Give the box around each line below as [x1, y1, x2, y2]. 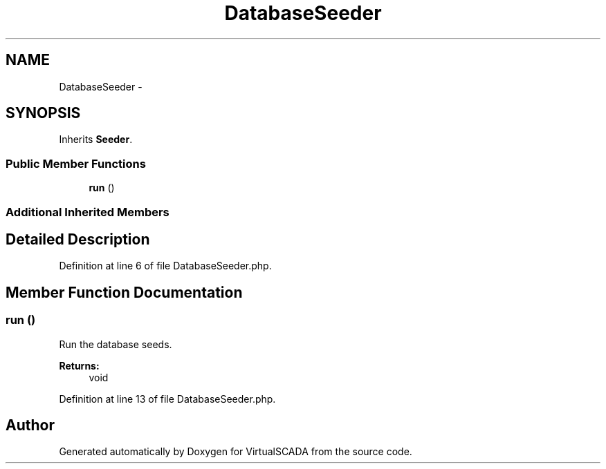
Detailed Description [6, 230, 150, 248]
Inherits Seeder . [59, 133, 133, 146]
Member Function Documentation [6, 283, 243, 301]
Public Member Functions [6, 156, 146, 171]
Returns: [59, 359, 100, 372]
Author [6, 417, 55, 434]
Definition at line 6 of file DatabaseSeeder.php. [59, 260, 272, 272]
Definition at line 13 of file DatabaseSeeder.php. [59, 392, 276, 405]
